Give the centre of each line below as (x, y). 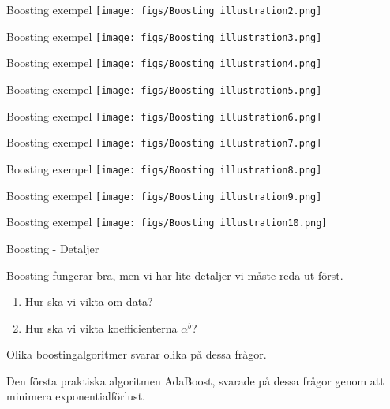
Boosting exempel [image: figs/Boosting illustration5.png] (164, 89)
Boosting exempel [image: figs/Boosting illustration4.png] (164, 63)
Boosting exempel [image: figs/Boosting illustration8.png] (164, 168)
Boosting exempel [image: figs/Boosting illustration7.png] (164, 142)
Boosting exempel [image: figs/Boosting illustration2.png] (164, 9)
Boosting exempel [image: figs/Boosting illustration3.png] (164, 36)
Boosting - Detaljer (53, 248)
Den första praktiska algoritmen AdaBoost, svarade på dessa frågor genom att (195, 380)
